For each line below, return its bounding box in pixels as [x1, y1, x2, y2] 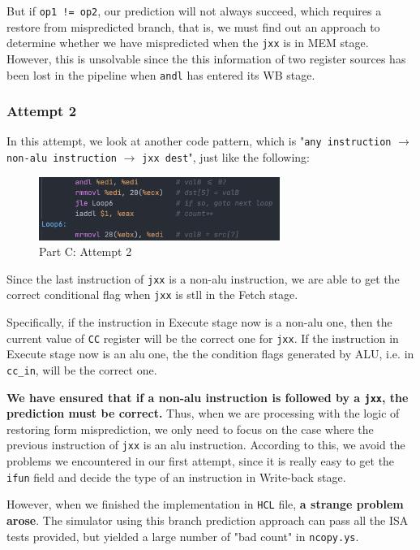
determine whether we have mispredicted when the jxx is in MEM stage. [6, 34, 369, 51]
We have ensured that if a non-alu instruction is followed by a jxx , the [6, 388, 409, 405]
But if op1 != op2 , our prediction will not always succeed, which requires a [6, 2, 382, 19]
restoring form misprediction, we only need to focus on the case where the [6, 420, 374, 437]
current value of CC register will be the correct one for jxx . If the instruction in [6, 329, 399, 346]
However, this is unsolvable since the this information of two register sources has [6, 50, 406, 67]
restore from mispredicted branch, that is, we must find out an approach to [6, 18, 380, 35]
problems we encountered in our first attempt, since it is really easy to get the [6, 453, 395, 470]
